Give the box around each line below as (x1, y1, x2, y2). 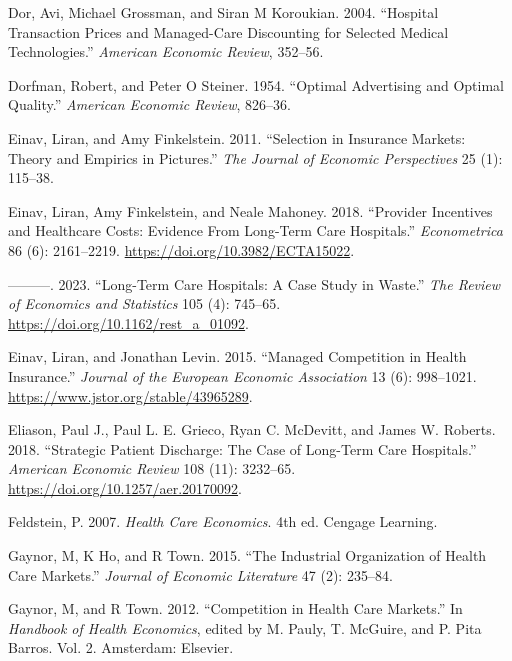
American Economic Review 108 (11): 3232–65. (8, 458, 296, 479)
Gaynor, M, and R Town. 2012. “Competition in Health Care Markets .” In (8, 598, 463, 619)
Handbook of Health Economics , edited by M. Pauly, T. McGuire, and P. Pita (8, 617, 482, 638)
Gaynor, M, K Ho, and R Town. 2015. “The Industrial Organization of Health (8, 545, 487, 566)
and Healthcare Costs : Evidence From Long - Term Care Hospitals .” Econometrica (8, 220, 503, 241)
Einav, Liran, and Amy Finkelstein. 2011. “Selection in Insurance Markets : (8, 127, 466, 148)
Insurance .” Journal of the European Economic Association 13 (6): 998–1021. (8, 365, 477, 386)
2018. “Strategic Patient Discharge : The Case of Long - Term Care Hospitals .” (8, 438, 477, 459)
